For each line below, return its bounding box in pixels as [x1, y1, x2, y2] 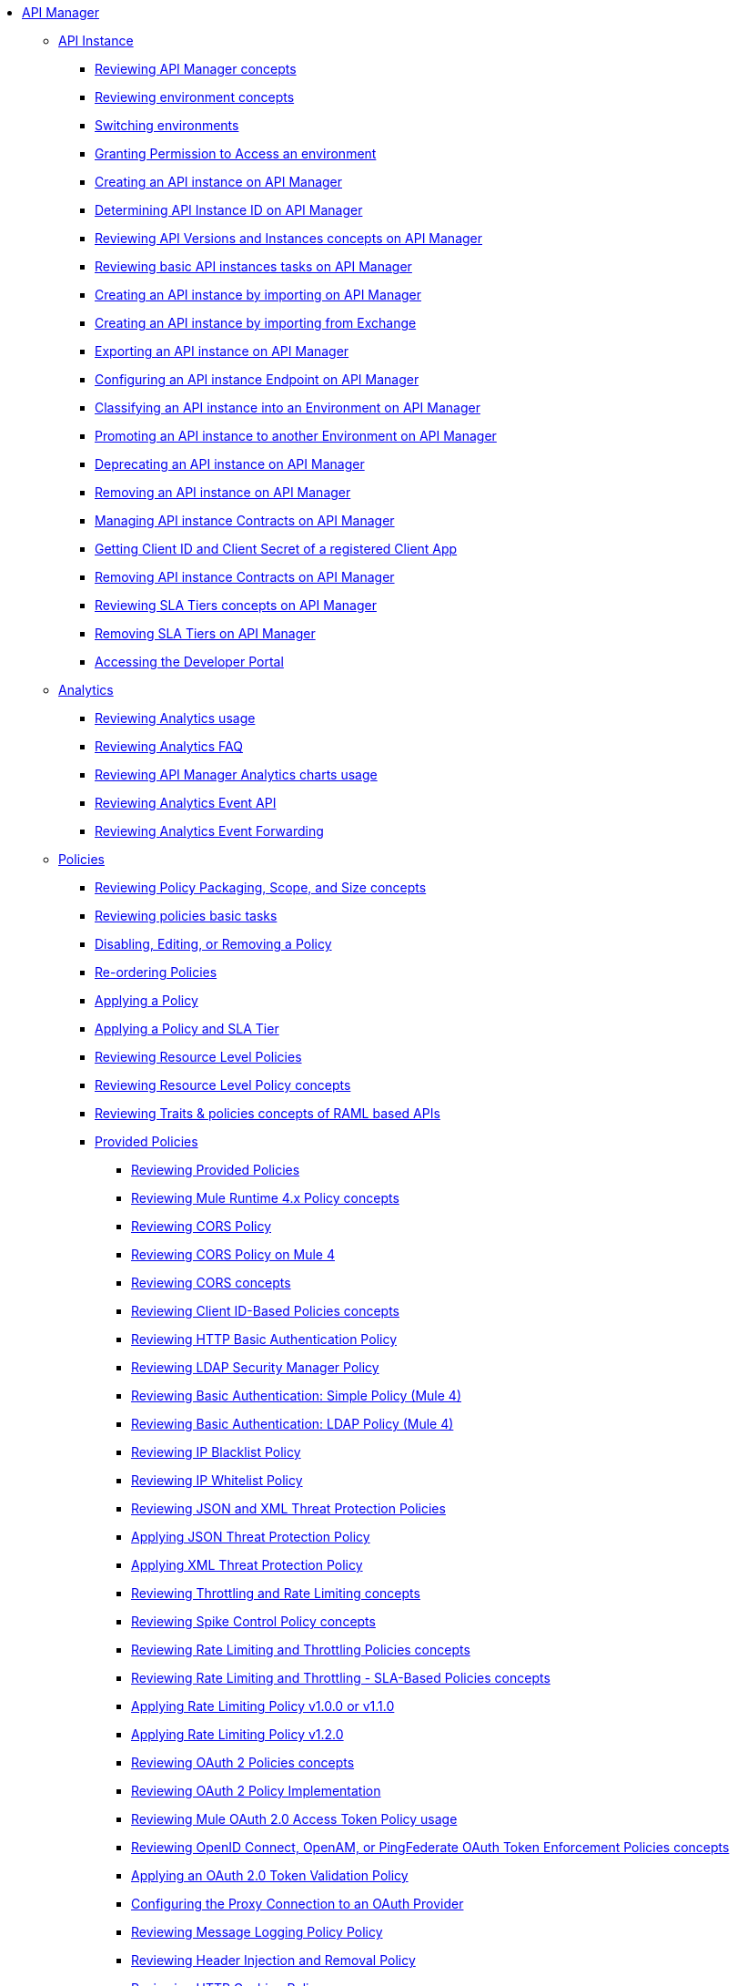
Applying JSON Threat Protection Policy [131, 1529, 370, 1544]
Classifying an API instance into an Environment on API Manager [95, 400, 480, 415]
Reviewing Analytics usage [95, 710, 256, 726]
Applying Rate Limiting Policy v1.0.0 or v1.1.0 [131, 1698, 395, 1714]
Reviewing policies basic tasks [95, 908, 278, 923]
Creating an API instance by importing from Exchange [95, 315, 417, 331]
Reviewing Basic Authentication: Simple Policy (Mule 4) [131, 1388, 461, 1403]
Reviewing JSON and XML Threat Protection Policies [131, 1501, 446, 1516]
